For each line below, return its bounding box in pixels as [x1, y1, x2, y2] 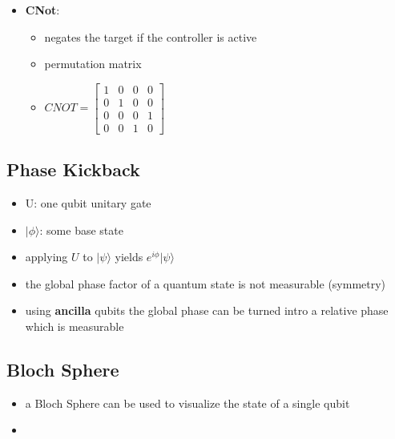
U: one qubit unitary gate [25, 195, 151, 211]
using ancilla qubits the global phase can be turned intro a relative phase [25, 302, 389, 319]
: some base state [39, 221, 123, 238]
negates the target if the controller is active [44, 28, 257, 45]
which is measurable [25, 318, 124, 335]
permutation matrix [44, 55, 142, 72]
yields [115, 248, 143, 265]
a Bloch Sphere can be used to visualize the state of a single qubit [25, 394, 350, 411]
